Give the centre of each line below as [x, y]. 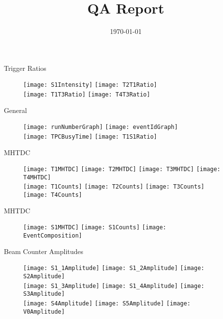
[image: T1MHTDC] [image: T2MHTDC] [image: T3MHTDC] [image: [122, 169]
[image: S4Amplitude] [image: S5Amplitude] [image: [107, 303]
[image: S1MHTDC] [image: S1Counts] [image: [95, 228]
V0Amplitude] [44, 311]
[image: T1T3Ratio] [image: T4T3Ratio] [87, 94]
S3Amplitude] [44, 294]
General [15, 110]
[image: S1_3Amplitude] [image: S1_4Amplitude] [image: [114, 286]
